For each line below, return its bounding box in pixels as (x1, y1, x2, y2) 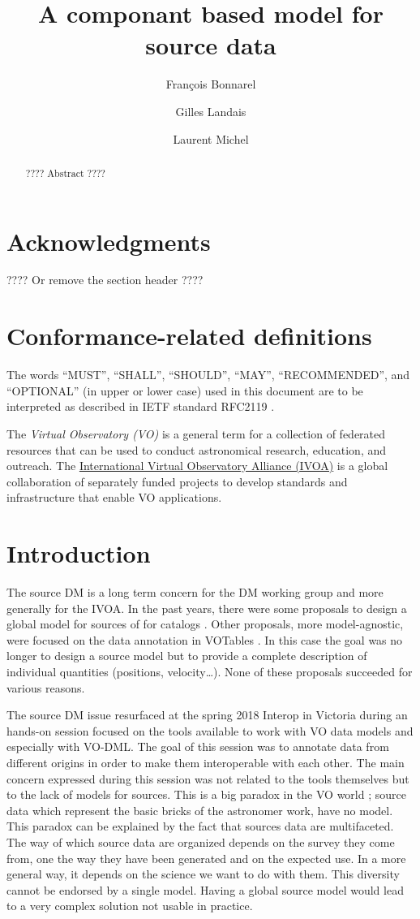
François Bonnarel (165, 76, 256, 93)
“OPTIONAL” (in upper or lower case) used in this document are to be (6, 382, 363, 399)
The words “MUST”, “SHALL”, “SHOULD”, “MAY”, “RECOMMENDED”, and (6, 366, 410, 383)
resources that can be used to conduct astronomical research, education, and (6, 441, 387, 458)
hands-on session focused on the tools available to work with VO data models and (6, 722, 414, 739)
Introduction (6, 537, 151, 570)
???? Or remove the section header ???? (6, 271, 204, 288)
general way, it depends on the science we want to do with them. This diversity (6, 865, 400, 882)
